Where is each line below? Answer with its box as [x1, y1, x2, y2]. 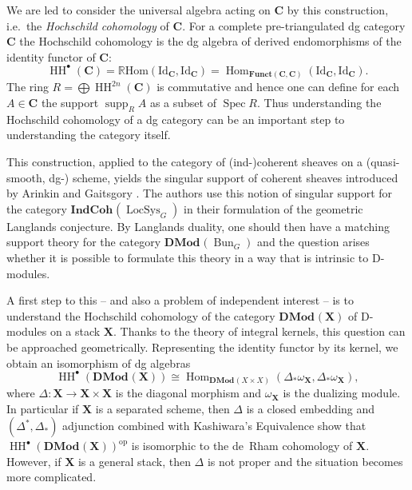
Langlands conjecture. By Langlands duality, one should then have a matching [6, 217, 390, 234]
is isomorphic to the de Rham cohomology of [131, 437, 353, 454]
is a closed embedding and [246, 400, 375, 416]
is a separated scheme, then [95, 400, 230, 416]
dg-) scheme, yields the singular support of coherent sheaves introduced [49, 169, 398, 185]
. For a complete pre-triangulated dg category [182, 17, 406, 34]
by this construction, [287, 2, 389, 18]
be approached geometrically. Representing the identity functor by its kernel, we [6, 338, 398, 355]
